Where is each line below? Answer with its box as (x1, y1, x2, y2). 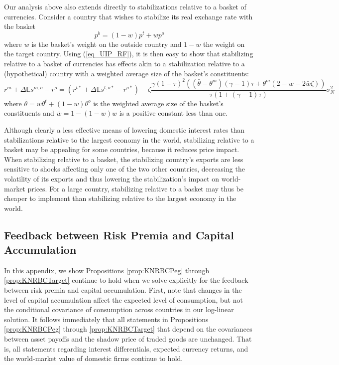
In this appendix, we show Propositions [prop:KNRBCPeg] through (4, 265, 210, 275)
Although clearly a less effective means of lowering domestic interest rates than (4, 124, 245, 135)
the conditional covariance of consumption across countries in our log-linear (4, 304, 234, 315)
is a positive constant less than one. (119, 108, 228, 118)
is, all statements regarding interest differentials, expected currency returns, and (4, 343, 248, 354)
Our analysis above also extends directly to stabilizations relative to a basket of (4, 1, 246, 11)
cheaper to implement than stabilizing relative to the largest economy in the (4, 193, 236, 203)
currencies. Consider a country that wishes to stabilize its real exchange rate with (4, 11, 253, 21)
